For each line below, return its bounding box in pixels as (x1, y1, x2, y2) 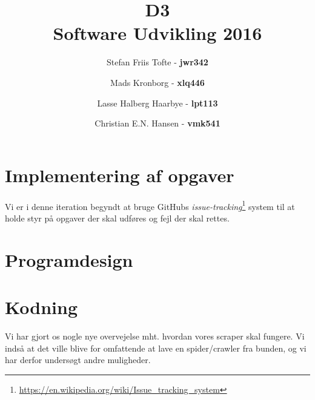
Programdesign (5, 247, 133, 272)
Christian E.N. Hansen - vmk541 (94, 117, 220, 130)
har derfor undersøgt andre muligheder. (5, 353, 151, 366)
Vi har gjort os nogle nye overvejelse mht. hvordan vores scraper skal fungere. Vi (5, 329, 305, 342)
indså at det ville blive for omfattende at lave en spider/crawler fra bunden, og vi (5, 341, 307, 354)
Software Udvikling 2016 (53, 21, 262, 45)
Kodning (5, 295, 78, 320)
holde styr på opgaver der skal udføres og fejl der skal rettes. (5, 211, 230, 224)
